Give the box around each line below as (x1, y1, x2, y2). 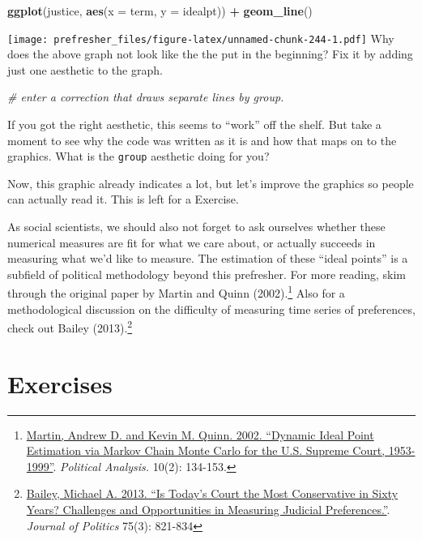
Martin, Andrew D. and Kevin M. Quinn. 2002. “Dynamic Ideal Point (26, 426, 374, 443)
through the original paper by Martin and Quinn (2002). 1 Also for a (7, 282, 345, 302)
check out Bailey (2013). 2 (7, 317, 133, 336)
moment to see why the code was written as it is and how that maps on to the (7, 131, 397, 148)
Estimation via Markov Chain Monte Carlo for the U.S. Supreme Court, (26, 442, 386, 459)
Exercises (7, 366, 113, 400)
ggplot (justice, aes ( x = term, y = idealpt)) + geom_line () (7, 2, 313, 19)
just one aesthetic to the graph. (7, 61, 163, 78)
